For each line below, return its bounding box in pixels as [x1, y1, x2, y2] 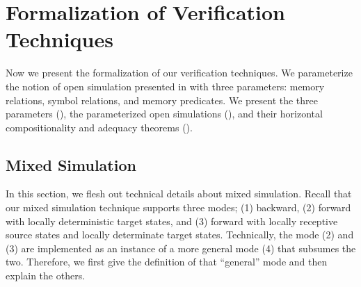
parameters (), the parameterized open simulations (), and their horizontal [6, 106, 323, 121]
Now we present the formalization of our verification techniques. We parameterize [6, 65, 353, 80]
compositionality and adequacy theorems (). [6, 120, 193, 134]
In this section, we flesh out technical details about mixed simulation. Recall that [6, 186, 352, 201]
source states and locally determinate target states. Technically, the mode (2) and [6, 227, 354, 242]
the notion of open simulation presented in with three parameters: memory [6, 79, 325, 93]
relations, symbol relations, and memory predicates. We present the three [6, 92, 318, 107]
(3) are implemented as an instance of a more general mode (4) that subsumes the [6, 240, 356, 255]
